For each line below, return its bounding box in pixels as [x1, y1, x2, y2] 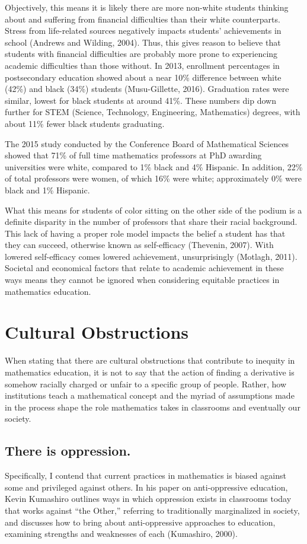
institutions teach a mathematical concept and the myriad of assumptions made [5, 389, 295, 402]
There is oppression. [5, 441, 131, 460]
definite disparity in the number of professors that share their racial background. [5, 215, 298, 228]
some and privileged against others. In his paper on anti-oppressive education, [5, 481, 288, 493]
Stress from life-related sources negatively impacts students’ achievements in [5, 24, 282, 37]
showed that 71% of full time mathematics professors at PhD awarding [5, 149, 262, 161]
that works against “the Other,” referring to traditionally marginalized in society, [5, 504, 300, 516]
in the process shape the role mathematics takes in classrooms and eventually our [5, 400, 300, 413]
